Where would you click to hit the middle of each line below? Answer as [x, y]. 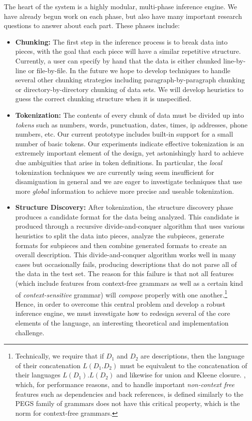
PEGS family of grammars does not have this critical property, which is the [127, 403]
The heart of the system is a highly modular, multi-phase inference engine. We [121, 6]
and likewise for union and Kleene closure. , [181, 375]
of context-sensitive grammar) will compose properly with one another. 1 [121, 294]
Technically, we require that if [60, 356]
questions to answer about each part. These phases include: [92, 25]
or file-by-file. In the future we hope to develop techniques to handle [129, 70]
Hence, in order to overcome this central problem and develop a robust [120, 304]
